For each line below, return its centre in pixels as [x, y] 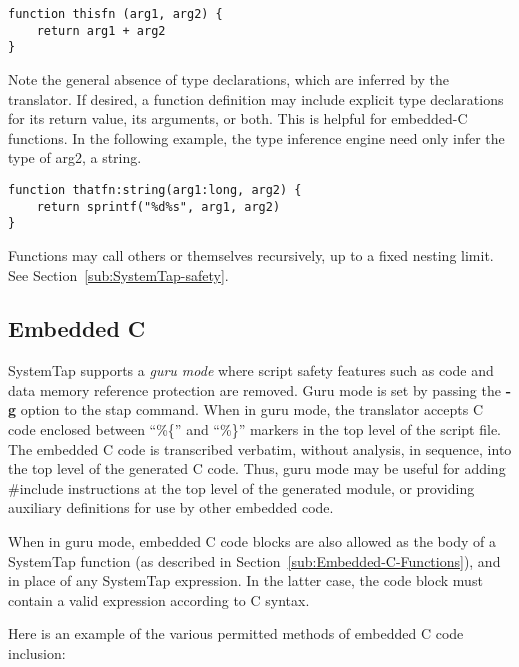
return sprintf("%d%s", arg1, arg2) [158, 206]
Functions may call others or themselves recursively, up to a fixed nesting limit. [251, 254]
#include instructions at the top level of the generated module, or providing [241, 487]
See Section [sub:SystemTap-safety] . [118, 274]
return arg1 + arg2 [101, 30]
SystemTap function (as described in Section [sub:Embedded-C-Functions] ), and [254, 560]
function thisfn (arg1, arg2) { [115, 14]
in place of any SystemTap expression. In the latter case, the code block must [245, 580]
